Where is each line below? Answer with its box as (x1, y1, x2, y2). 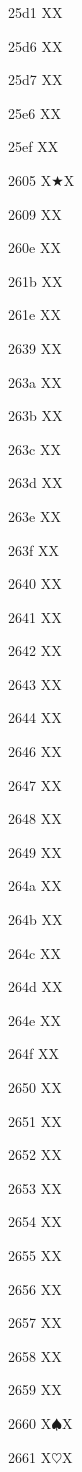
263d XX (8, 472, 63, 493)
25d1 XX (8, 2, 63, 22)
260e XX (8, 237, 61, 258)
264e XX (8, 1009, 61, 1030)
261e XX (8, 304, 61, 325)
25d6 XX (8, 35, 63, 56)
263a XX (8, 371, 62, 392)
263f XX (8, 539, 59, 560)
